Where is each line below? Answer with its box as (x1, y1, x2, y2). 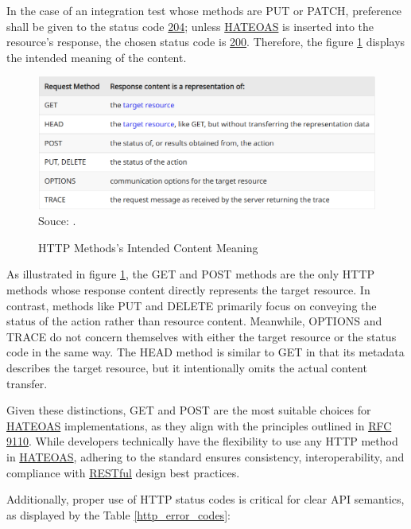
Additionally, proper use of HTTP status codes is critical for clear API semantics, (6, 491, 405, 508)
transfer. (6, 375, 48, 391)
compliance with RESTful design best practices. (6, 464, 240, 480)
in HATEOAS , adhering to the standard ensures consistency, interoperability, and (6, 448, 405, 465)
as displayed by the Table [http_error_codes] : (6, 506, 231, 523)
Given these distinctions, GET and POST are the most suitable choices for (6, 402, 371, 418)
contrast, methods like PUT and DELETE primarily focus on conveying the (6, 297, 377, 313)
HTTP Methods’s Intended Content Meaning (38, 239, 258, 255)
